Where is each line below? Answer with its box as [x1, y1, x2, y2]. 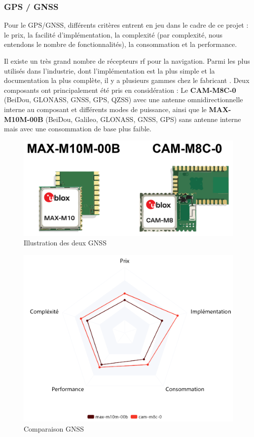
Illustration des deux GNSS [24, 238, 107, 248]
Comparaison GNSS [24, 423, 84, 434]
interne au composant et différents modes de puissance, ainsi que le [4, 104, 207, 114]
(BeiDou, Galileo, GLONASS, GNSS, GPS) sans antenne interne [45, 114, 241, 124]
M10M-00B [4, 114, 43, 124]
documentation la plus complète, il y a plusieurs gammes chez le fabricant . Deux [4, 75, 250, 85]
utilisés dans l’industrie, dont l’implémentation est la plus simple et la [4, 65, 215, 76]
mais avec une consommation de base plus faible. [4, 123, 151, 134]
